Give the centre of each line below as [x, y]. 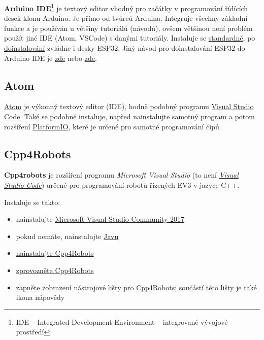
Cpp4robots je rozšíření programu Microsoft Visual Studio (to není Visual [121, 175]
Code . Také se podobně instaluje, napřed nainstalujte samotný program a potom [129, 116]
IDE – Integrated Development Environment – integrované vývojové [122, 321]
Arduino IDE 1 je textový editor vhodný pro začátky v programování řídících [126, 7]
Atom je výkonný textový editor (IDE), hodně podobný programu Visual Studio [129, 106]
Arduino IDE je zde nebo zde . [51, 58]
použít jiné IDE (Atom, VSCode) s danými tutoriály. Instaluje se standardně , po [130, 38]
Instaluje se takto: [32, 202]
